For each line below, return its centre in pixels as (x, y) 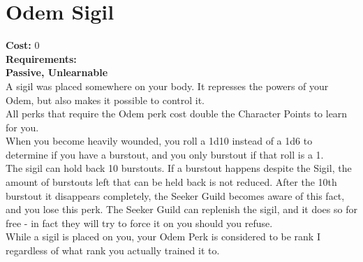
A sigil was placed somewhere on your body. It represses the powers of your (167, 86)
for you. (22, 127)
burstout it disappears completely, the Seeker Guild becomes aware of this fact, (175, 195)
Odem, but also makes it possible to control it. (105, 100)
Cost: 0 (23, 45)
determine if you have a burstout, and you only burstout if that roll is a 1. (165, 154)
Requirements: (41, 58)
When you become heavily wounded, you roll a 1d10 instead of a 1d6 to (159, 141)
